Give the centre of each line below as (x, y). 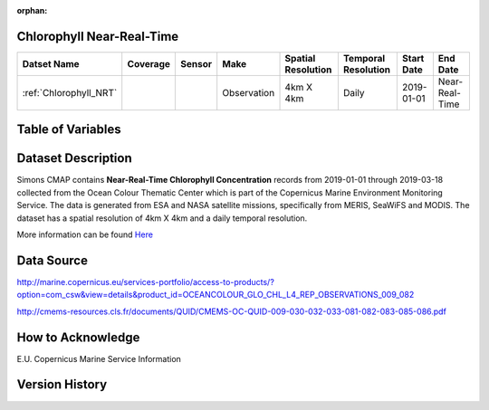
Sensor (196, 63)
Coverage (149, 63)
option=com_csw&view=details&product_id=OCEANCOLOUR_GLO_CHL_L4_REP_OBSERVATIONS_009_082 (216, 295)
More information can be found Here (85, 234)
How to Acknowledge (78, 337)
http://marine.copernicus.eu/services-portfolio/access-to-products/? (146, 281)
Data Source (52, 260)
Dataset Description (74, 158)
